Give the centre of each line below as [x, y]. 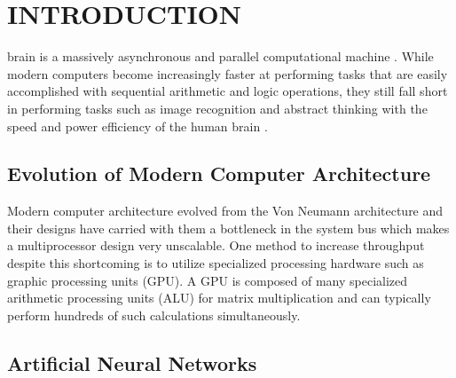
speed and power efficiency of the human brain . [138, 126]
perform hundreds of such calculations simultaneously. [154, 315]
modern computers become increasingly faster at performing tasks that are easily [228, 73]
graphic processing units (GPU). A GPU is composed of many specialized [208, 280]
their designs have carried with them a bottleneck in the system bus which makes [228, 228]
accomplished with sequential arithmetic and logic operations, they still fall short [228, 91]
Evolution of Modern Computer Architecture [219, 173]
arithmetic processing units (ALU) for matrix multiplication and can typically [219, 298]
